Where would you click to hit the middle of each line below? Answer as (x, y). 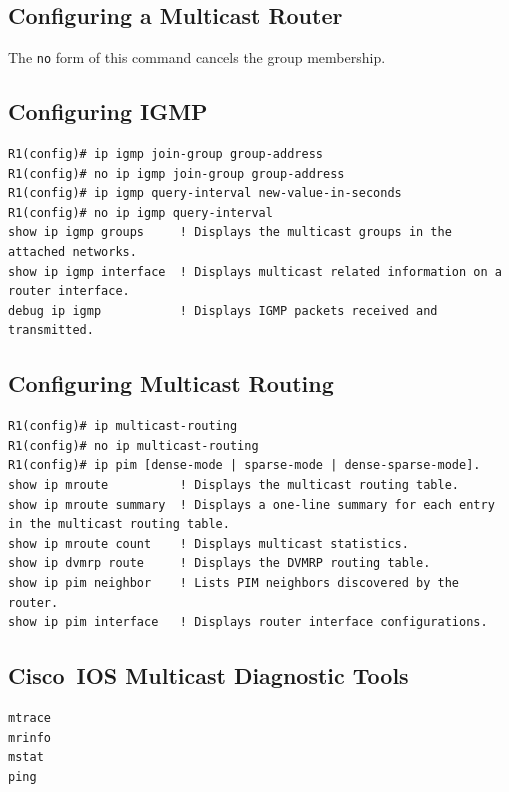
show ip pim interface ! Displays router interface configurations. (248, 622)
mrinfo (29, 737)
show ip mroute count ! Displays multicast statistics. (208, 543)
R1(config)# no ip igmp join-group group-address (176, 173)
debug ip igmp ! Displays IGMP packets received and (223, 310)
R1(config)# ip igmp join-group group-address (165, 154)
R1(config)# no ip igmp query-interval (140, 212)
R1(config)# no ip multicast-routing (133, 445)
